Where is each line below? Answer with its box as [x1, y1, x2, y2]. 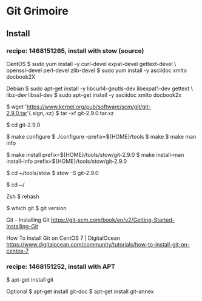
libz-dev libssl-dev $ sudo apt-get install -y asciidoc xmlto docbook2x [6, 91, 182, 98]
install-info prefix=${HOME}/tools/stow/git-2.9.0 [6, 157, 127, 165]
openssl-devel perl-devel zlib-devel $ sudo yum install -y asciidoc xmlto [6, 67, 187, 74]
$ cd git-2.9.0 [6, 121, 41, 128]
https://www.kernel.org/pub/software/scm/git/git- [26, 103, 151, 110]
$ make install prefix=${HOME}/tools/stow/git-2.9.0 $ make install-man [6, 151, 184, 158]
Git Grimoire [6, 4, 69, 18]
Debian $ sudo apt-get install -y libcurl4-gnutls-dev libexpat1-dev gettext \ [6, 85, 193, 92]
